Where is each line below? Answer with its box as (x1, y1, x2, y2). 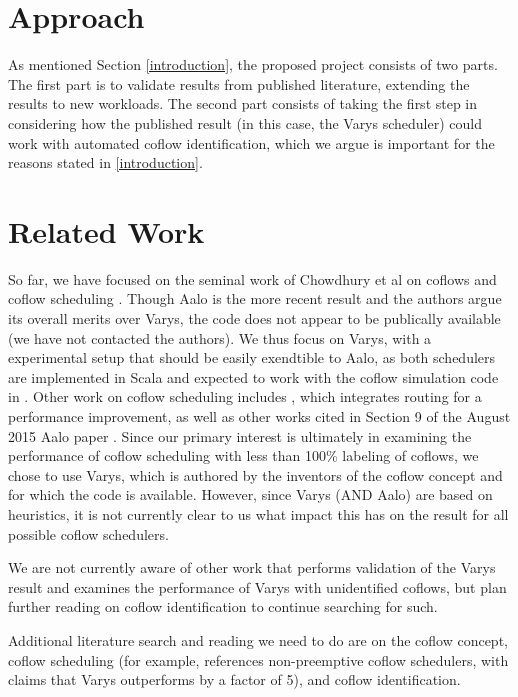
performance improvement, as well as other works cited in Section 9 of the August (8, 405, 511, 426)
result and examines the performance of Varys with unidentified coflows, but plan (8, 576, 507, 597)
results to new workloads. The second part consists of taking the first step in (8, 93, 478, 114)
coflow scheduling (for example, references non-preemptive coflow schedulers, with (8, 649, 509, 670)
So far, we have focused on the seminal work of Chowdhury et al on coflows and (8, 268, 497, 289)
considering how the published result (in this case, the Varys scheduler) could (8, 112, 482, 133)
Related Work (8, 210, 205, 251)
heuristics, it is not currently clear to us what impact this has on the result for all (8, 503, 509, 524)
